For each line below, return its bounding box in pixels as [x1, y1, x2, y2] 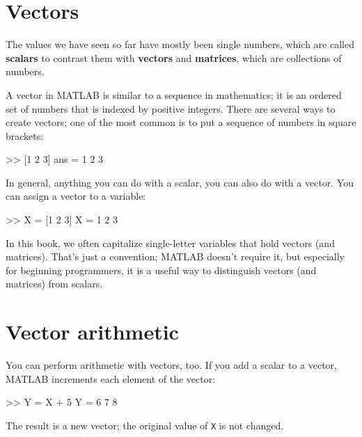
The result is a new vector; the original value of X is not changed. [6, 418, 284, 432]
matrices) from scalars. [6, 276, 103, 291]
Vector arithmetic [6, 317, 179, 346]
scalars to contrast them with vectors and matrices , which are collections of [6, 50, 342, 65]
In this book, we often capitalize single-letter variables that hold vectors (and [6, 235, 335, 250]
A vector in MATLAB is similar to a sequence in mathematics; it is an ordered [6, 87, 342, 102]
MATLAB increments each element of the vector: [6, 371, 216, 386]
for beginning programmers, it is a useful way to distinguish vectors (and [6, 262, 317, 277]
